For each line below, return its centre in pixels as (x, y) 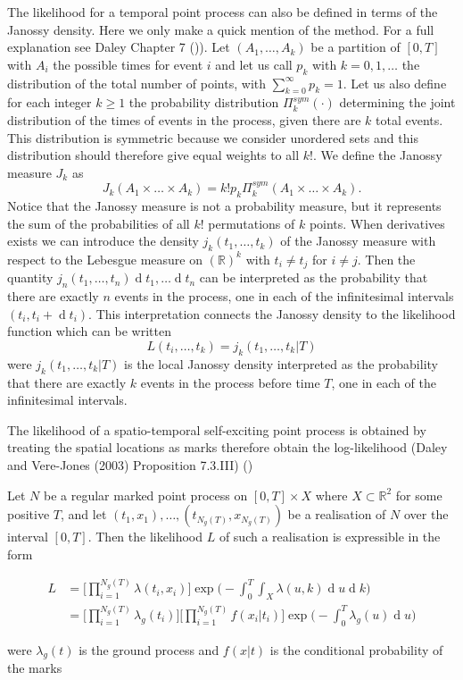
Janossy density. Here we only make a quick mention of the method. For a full (221, 29)
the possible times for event (128, 64)
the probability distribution (204, 102)
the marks (35, 668)
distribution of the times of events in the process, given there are (184, 119)
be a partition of (356, 47)
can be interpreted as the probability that (314, 277)
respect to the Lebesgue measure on (105, 259)
